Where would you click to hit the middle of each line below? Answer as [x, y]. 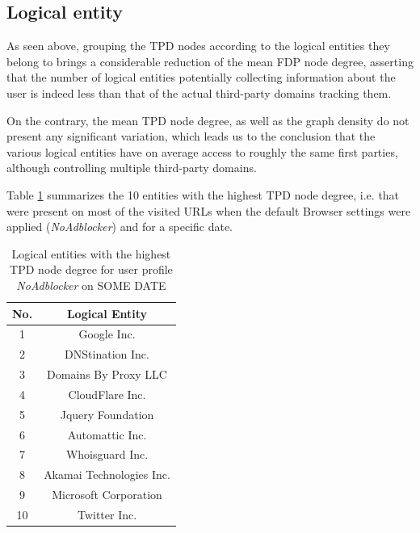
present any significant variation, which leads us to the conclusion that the [191, 136]
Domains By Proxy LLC [107, 374]
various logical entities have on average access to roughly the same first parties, [202, 151]
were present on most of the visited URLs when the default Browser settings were [209, 210]
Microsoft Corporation [107, 495]
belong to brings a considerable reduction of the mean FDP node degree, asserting [210, 61]
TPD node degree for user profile [91, 269]
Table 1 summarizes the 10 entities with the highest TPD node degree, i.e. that [203, 194]
